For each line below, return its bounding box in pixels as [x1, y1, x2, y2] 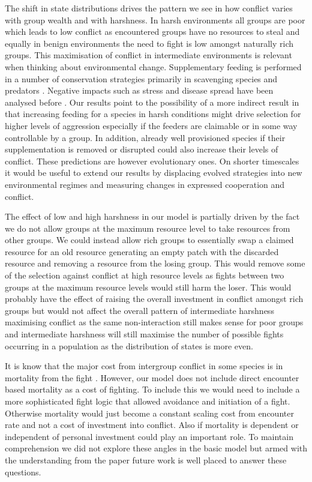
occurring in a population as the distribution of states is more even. [5, 339, 253, 352]
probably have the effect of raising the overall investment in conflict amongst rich [5, 292, 304, 305]
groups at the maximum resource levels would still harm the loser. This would [5, 280, 292, 293]
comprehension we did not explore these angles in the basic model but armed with [5, 442, 308, 454]
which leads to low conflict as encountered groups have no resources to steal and [5, 25, 300, 38]
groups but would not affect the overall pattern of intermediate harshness [5, 304, 274, 316]
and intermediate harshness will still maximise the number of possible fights [5, 328, 284, 340]
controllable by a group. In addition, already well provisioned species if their [5, 131, 286, 143]
